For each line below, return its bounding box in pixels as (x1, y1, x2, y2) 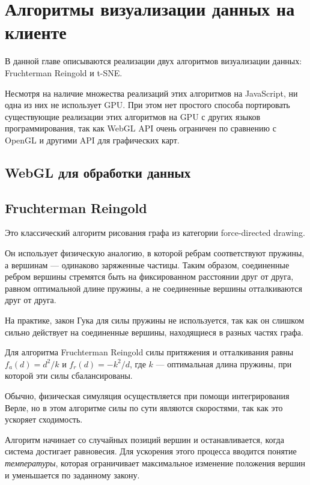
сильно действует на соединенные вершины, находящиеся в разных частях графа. (5, 325, 303, 338)
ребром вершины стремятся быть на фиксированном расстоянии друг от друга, (5, 270, 294, 283)
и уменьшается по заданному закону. (5, 468, 140, 481)
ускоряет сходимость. (5, 413, 83, 426)
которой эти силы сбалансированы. (5, 369, 133, 382)
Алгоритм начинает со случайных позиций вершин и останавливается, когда (5, 433, 284, 445)
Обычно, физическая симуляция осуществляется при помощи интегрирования (5, 389, 290, 402)
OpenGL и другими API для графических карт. (5, 133, 180, 146)
